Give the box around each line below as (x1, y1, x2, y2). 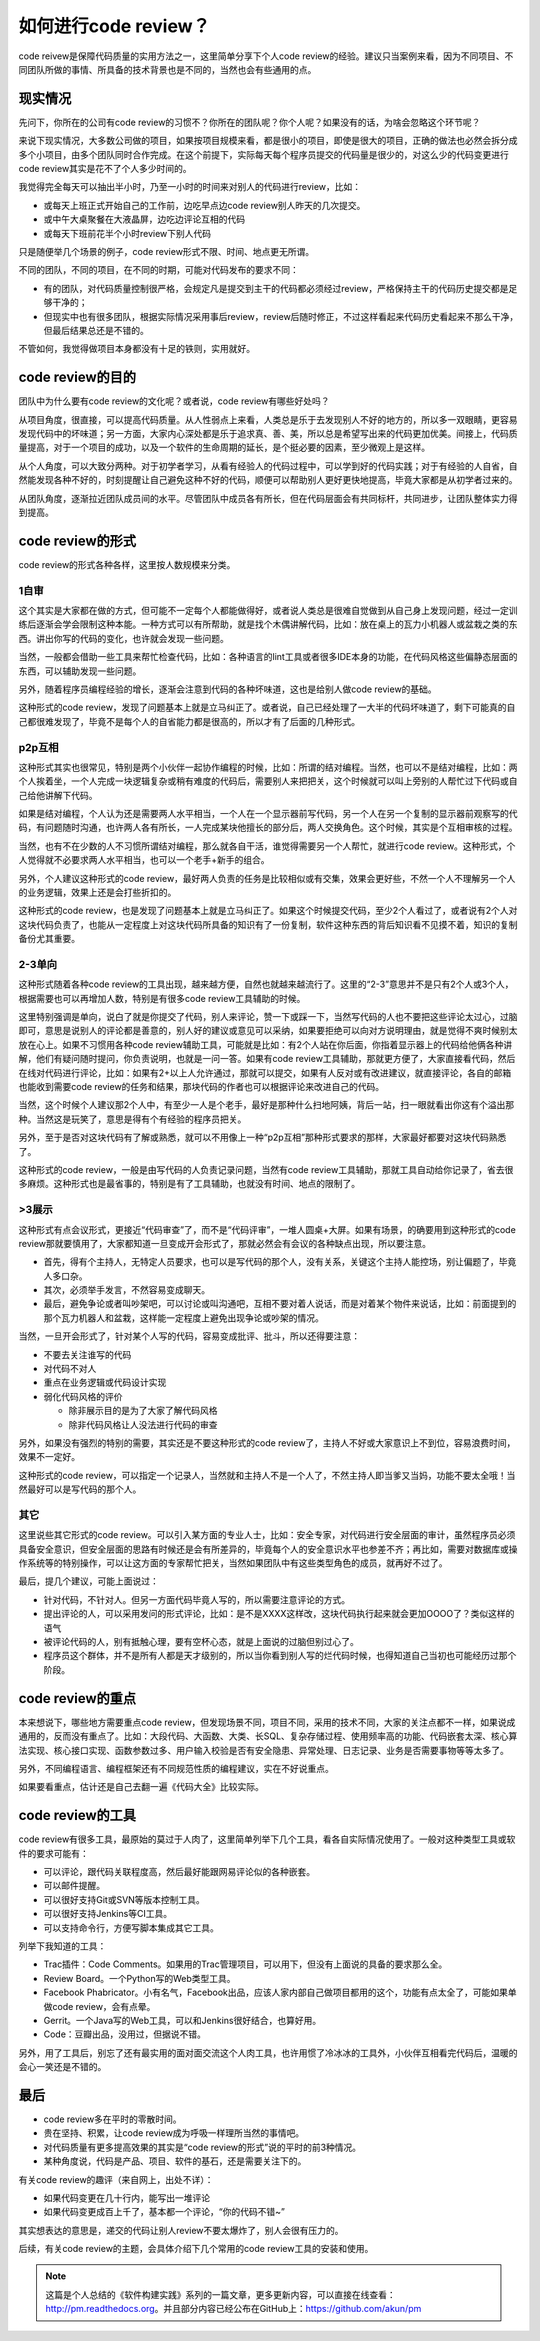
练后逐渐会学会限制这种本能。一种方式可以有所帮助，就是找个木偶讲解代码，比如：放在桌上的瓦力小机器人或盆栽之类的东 (18, 618, 518, 630)
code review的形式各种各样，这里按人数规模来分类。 (18, 558, 236, 570)
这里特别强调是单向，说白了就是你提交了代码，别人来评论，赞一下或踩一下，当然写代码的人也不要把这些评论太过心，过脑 (18, 1011, 518, 1023)
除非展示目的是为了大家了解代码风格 (68, 1405, 218, 1417)
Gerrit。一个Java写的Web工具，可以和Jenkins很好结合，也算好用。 (43, 2014, 322, 2026)
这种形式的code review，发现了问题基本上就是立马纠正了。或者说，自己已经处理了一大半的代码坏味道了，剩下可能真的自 (18, 701, 516, 714)
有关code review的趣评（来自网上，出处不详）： (18, 2173, 214, 2185)
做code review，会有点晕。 (43, 2000, 156, 2012)
